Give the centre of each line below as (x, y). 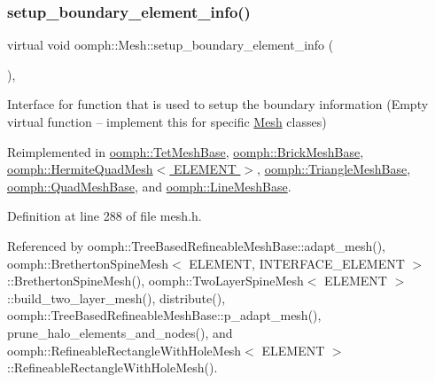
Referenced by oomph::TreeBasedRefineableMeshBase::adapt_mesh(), (196, 245)
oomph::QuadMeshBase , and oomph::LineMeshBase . (149, 186)
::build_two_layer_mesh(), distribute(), (117, 297)
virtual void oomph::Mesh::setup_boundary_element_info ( (171, 45)
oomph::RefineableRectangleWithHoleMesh (124, 350)
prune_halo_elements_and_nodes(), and (120, 332)
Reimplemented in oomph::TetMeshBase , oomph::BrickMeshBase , (186, 151)
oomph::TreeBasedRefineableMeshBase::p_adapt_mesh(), (164, 315)
